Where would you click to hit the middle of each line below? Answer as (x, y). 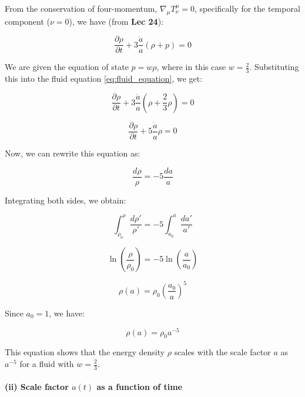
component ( (27, 21)
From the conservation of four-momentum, (81, 8)
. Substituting (274, 67)
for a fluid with (47, 363)
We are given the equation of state (67, 67)
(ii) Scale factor (37, 387)
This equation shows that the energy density (85, 352)
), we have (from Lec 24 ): (116, 21)
